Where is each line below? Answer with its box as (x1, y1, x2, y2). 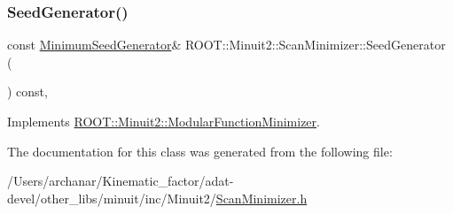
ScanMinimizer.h (215, 188, 308, 207)
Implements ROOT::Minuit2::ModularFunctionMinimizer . (7, 112, 320, 130)
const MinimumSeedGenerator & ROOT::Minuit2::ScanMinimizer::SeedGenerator (7, 35, 446, 54)
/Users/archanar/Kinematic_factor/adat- (7, 172, 234, 190)
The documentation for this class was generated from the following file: (7, 141, 393, 160)
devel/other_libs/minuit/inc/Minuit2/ (7, 188, 216, 207)
